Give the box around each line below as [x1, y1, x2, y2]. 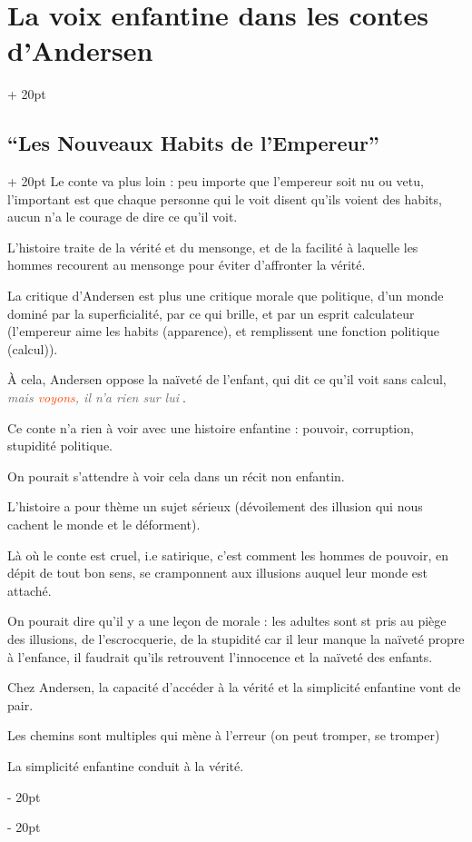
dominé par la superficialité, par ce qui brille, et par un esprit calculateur [7, 303, 415, 322]
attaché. [7, 580, 52, 599]
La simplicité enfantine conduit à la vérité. [7, 756, 244, 775]
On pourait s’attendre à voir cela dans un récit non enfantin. [7, 466, 345, 485]
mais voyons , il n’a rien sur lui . [7, 388, 186, 407]
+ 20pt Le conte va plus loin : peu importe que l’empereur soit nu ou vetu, [7, 172, 424, 191]
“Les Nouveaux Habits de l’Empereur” [7, 129, 379, 157]
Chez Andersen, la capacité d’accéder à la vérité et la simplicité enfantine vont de [7, 678, 461, 697]
